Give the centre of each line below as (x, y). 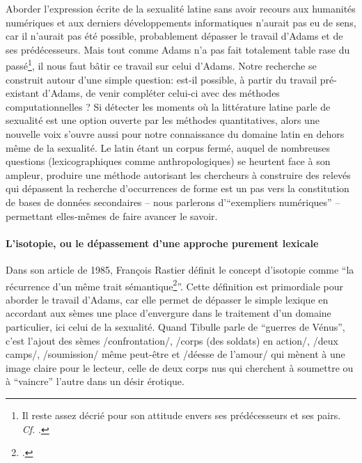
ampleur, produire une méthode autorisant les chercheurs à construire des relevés (178, 174)
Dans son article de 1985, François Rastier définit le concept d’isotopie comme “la (180, 269)
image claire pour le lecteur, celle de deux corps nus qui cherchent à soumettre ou (180, 367)
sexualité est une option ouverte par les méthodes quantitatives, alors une (163, 120)
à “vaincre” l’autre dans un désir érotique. (95, 381)
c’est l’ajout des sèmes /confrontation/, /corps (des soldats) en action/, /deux (172, 340)
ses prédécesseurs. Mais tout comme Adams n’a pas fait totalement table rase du (178, 49)
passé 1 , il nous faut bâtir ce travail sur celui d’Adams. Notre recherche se (161, 65)
